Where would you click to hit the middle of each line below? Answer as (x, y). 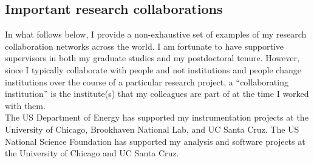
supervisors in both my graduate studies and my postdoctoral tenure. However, (152, 58)
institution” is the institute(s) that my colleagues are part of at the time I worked (157, 94)
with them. (25, 105)
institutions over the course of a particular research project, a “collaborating (147, 81)
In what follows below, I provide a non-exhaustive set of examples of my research (156, 34)
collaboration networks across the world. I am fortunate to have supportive (145, 46)
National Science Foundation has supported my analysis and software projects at (155, 141)
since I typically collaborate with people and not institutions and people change (153, 69)
